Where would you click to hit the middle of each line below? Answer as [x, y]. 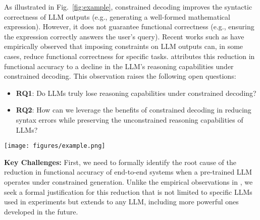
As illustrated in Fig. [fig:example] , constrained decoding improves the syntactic [128, 7]
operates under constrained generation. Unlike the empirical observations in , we [128, 181]
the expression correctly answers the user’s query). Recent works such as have [124, 36]
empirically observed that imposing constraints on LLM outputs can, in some [124, 46]
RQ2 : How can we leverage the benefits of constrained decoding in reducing [134, 110]
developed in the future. [41, 211]
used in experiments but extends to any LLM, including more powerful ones [121, 202]
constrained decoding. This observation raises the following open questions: [120, 76]
